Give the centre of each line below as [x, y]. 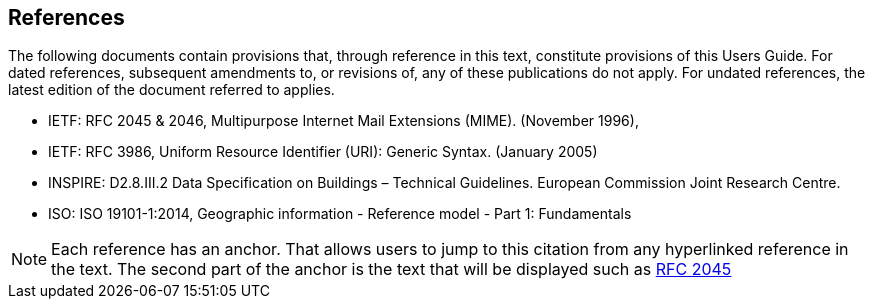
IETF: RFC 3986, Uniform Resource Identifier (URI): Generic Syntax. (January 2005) [323, 152]
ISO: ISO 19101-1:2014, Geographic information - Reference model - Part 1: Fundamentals [340, 214]
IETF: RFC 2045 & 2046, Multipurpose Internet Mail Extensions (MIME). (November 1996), [343, 121]
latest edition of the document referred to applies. [171, 90]
